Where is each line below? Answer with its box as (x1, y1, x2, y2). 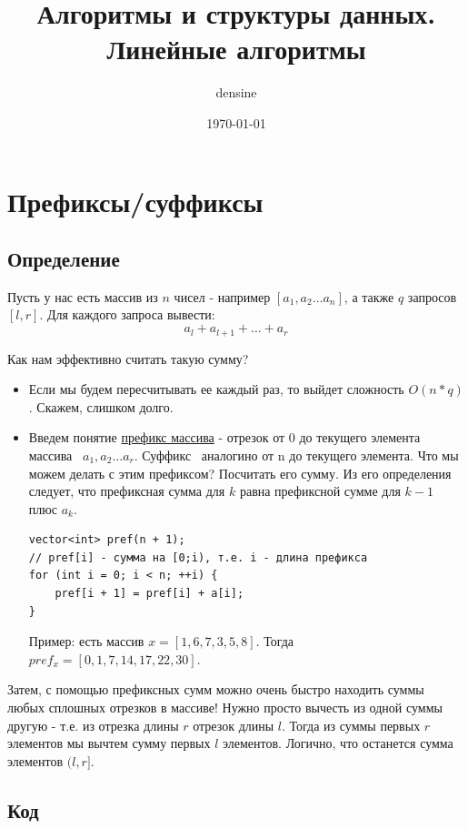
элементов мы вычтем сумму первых (7, 733, 211, 753)
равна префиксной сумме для (239, 481, 401, 500)
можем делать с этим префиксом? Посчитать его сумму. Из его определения (28, 463, 452, 482)
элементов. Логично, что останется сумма (223, 733, 453, 753)
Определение (7, 245, 120, 273)
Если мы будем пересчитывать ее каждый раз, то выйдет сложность (28, 379, 404, 399)
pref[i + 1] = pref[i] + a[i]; (55, 587, 244, 601)
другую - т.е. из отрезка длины (7, 715, 179, 734)
